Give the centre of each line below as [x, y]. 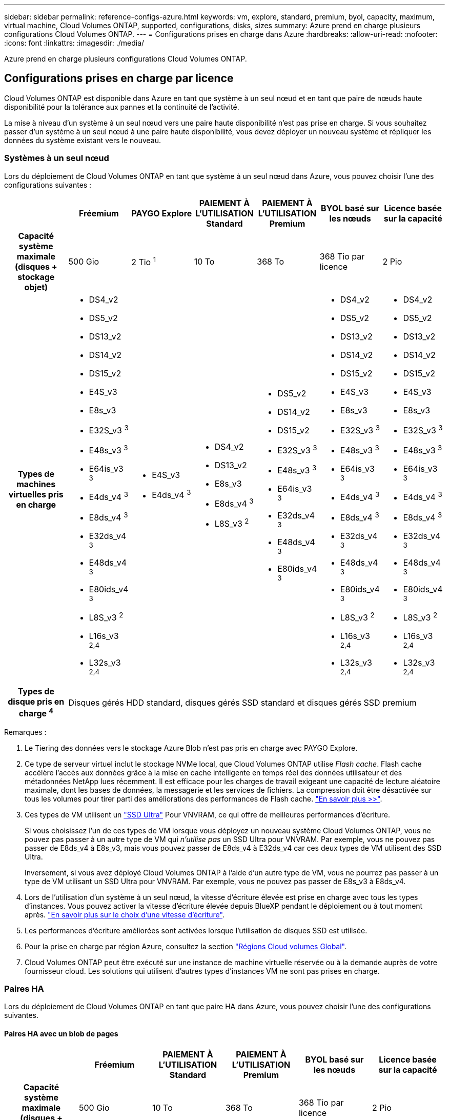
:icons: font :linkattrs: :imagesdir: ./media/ [74, 43]
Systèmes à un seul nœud [57, 158]
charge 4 [36, 713]
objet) [36, 287]
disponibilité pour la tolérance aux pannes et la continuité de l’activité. [122, 107]
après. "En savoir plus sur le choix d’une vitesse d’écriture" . [125, 914]
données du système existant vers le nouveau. [83, 140]
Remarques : [25, 732]
